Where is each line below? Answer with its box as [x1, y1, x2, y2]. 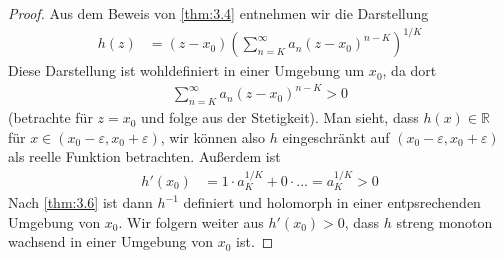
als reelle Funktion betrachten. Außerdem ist [8, 146, 281, 167]
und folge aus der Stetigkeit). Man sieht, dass [141, 107, 419, 128]
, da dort [382, 60, 437, 81]
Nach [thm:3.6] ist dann [8, 192, 153, 213]
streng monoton [396, 211, 493, 232]
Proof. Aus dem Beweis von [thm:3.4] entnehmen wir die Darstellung [8, 3, 429, 23]
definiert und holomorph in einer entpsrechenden [183, 192, 481, 213]
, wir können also [160, 126, 266, 147]
